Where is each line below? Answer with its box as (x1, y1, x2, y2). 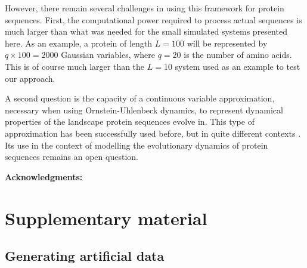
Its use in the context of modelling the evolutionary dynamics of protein (5, 138, 268, 151)
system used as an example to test (175, 60, 300, 72)
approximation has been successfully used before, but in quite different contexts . (5, 127, 301, 139)
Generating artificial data (5, 247, 165, 265)
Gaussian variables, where (61, 48, 156, 61)
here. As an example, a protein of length (5, 36, 153, 49)
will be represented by (187, 36, 268, 49)
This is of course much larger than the (5, 60, 145, 72)
